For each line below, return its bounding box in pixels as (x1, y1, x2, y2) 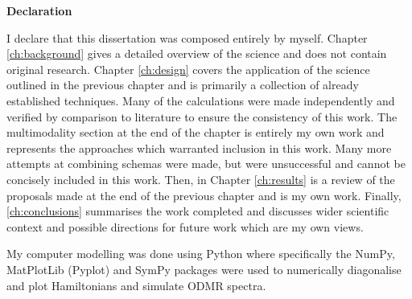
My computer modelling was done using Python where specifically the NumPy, (6, 245, 395, 262)
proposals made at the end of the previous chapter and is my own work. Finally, (6, 186, 402, 203)
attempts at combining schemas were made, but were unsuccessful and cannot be (6, 155, 406, 172)
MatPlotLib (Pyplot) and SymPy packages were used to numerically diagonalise (6, 260, 402, 277)
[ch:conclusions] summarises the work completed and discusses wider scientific (6, 203, 389, 219)
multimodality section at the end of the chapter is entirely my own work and (6, 124, 385, 141)
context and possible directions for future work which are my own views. (6, 218, 364, 235)
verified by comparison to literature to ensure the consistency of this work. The (6, 108, 398, 125)
